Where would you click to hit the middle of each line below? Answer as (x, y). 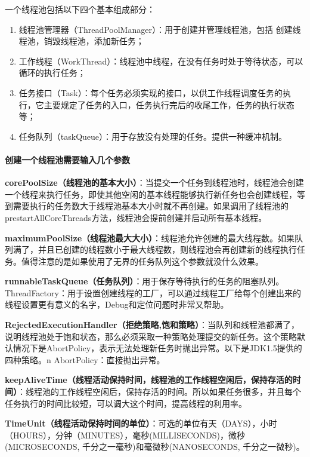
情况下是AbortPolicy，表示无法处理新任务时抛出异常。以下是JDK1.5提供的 (157, 348)
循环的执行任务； (52, 73)
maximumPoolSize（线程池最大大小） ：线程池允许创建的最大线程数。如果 (150, 237)
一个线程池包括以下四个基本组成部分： (80, 9)
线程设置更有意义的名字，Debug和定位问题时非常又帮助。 (117, 304)
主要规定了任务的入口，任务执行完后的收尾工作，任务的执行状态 (169, 104)
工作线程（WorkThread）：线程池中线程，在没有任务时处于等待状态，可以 (161, 61)
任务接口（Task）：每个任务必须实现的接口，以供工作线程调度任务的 (151, 92)
